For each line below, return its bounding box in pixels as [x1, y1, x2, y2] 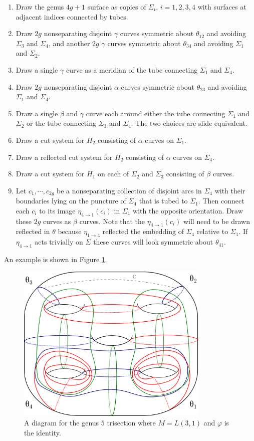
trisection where [107, 417, 156, 428]
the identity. [24, 427, 61, 437]
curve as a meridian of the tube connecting [66, 64, 198, 75]
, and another [48, 38, 90, 48]
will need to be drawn [183, 215, 250, 226]
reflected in [16, 226, 50, 237]
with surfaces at [197, 2, 246, 12]
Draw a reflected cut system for [16, 151, 113, 162]
